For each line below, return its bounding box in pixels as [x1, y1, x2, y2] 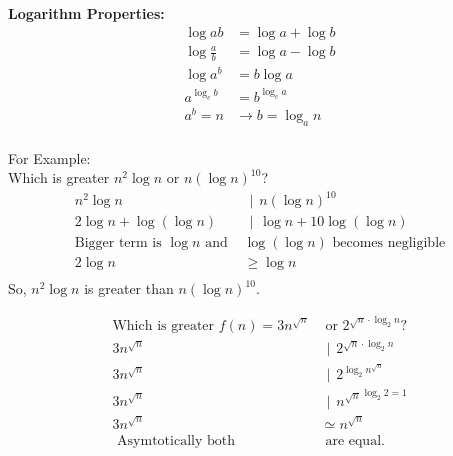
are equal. [325, 433, 385, 448]
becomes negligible [332, 236, 446, 251]
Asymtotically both [117, 433, 235, 448]
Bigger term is [74, 236, 162, 251]
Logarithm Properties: [8, 3, 165, 23]
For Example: [8, 147, 91, 168]
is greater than [84, 278, 174, 299]
